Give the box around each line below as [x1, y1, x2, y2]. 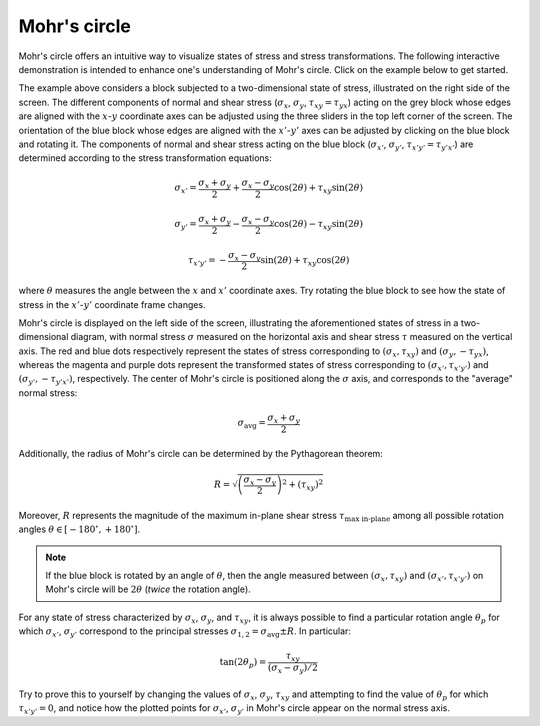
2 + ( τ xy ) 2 [281, 477, 324, 492]
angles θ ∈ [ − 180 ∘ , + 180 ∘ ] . [18, 522, 141, 535]
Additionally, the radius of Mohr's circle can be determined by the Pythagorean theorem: [18, 447, 384, 459]
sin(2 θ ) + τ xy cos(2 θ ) [260, 254, 350, 268]
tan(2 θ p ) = [219, 656, 267, 670]
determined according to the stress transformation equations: [18, 152, 272, 164]
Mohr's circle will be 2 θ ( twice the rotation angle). [45, 583, 252, 595]
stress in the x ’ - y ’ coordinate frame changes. [18, 298, 206, 310]
